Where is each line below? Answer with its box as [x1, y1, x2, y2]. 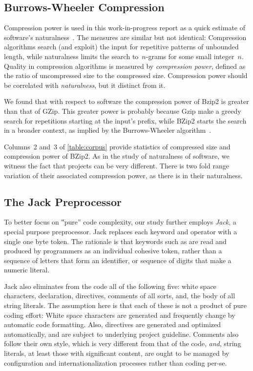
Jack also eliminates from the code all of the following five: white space [4, 281, 216, 291]
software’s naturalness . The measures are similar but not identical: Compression [4, 32, 247, 42]
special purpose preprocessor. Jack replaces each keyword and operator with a [4, 226, 237, 236]
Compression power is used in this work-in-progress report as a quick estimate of [4, 22, 246, 33]
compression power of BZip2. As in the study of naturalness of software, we [4, 151, 230, 161]
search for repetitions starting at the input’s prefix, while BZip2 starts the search [4, 115, 247, 125]
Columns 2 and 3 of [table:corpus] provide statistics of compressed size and [4, 141, 231, 151]
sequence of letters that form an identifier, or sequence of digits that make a [4, 255, 232, 265]
